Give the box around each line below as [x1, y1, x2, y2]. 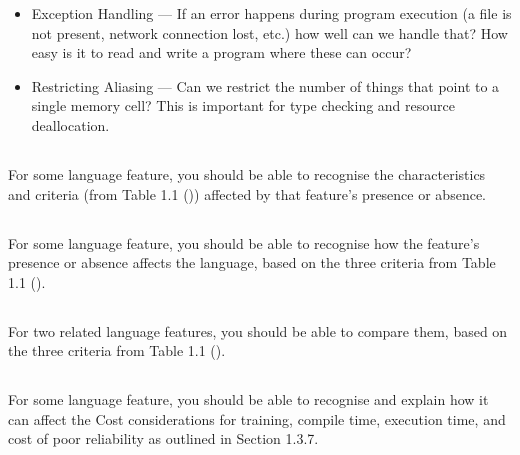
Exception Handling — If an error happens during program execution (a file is [31, 3, 512, 23]
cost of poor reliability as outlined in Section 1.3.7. [8, 428, 319, 449]
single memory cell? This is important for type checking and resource [31, 95, 455, 116]
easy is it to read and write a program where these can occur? [31, 42, 412, 63]
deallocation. [31, 114, 110, 135]
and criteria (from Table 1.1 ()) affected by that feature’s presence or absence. [8, 183, 486, 204]
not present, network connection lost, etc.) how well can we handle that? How [31, 22, 508, 43]
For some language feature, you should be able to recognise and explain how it [8, 389, 489, 410]
